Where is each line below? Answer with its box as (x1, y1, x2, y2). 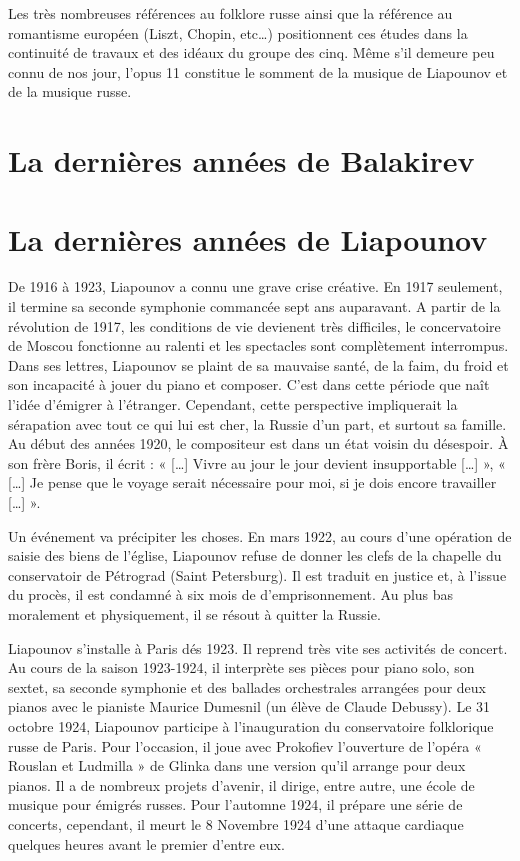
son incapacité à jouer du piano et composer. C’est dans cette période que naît (8, 374, 490, 395)
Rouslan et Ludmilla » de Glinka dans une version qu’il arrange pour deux (8, 755, 466, 776)
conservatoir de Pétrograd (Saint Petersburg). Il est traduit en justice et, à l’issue (8, 564, 507, 585)
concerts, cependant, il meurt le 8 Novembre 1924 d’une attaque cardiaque (8, 813, 464, 834)
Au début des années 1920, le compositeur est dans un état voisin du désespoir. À (8, 433, 509, 454)
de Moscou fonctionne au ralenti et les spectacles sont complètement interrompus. (8, 335, 509, 356)
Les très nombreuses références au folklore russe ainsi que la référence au (8, 3, 453, 23)
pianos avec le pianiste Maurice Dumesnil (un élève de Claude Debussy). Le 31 (8, 696, 491, 717)
